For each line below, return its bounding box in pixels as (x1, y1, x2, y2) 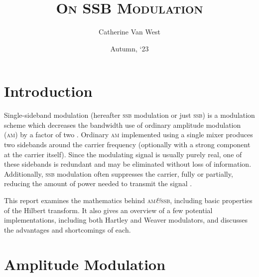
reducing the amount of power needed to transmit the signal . (4, 178, 192, 189)
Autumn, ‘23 (110, 43, 149, 53)
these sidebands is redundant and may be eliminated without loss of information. (4, 159, 252, 169)
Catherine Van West (99, 26, 160, 37)
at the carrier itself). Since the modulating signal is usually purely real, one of (4, 149, 242, 159)
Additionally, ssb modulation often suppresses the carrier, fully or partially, (4, 168, 233, 179)
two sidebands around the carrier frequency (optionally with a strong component (4, 139, 251, 150)
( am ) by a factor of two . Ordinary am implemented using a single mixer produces (4, 129, 253, 140)
